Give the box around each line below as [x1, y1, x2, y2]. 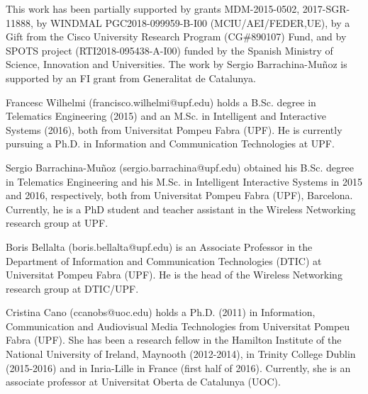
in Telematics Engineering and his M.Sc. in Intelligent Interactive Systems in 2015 [6, 174, 363, 188]
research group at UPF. [6, 215, 108, 230]
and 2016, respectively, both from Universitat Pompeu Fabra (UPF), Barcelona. [6, 188, 353, 203]
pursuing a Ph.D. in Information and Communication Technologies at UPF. [6, 136, 335, 151]
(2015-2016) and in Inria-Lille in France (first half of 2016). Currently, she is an [6, 360, 351, 375]
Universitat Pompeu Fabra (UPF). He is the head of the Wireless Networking [6, 267, 342, 282]
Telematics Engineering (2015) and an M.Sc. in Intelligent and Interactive [6, 108, 326, 123]
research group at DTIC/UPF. [6, 281, 139, 295]
